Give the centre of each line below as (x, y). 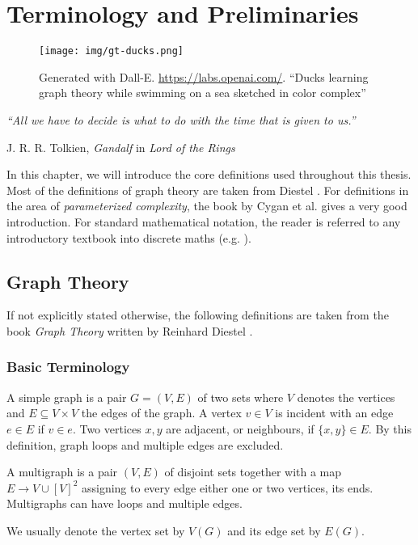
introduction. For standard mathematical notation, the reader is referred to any (204, 221)
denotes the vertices (346, 397)
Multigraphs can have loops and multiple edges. (125, 503)
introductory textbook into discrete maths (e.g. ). (129, 237)
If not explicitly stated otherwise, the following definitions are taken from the (198, 315)
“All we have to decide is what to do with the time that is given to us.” (181, 119)
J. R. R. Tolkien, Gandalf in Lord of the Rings (121, 147)
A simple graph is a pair (67, 397)
